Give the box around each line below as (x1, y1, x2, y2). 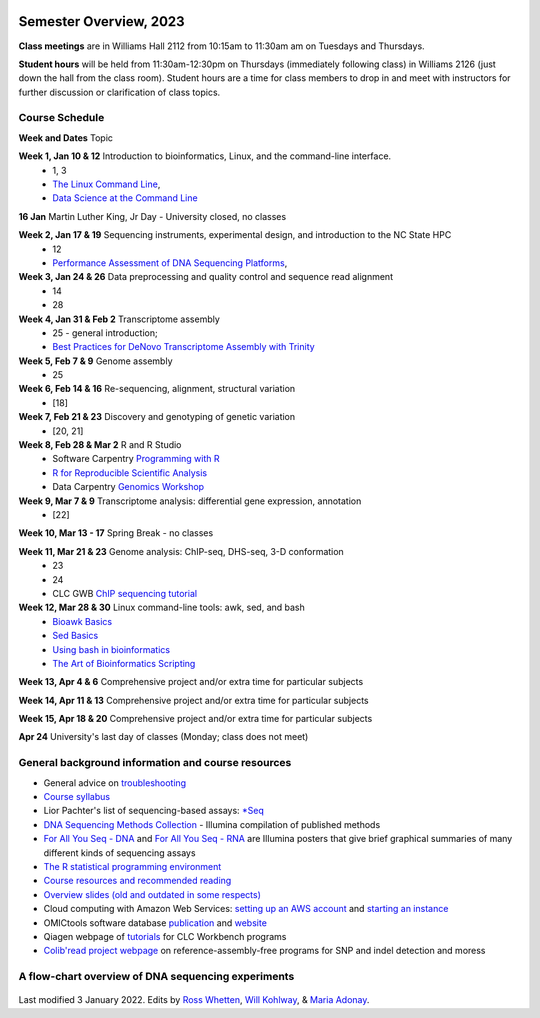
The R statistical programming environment (43, 860, 222, 872)
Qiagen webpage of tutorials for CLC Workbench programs (43, 930, 287, 942)
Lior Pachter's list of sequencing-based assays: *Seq (43, 805, 265, 817)
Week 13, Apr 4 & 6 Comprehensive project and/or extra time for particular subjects (18, 676, 364, 688)
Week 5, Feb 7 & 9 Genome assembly (18, 355, 174, 367)
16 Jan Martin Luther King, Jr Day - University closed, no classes (18, 210, 287, 222)
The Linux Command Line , (52, 178, 161, 190)
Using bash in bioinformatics (52, 643, 170, 655)
